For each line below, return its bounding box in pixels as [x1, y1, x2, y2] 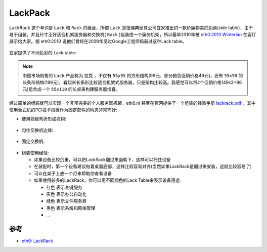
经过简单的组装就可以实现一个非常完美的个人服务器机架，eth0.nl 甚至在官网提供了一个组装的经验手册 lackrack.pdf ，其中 [9, 100, 256, 106]
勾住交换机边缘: [21, 127, 54, 133]
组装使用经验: [21, 150, 49, 156]
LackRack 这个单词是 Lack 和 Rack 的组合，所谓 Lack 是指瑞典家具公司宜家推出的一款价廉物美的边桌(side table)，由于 [9, 25, 253, 31]
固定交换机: [21, 138, 45, 144]
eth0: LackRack [21, 238, 53, 244]
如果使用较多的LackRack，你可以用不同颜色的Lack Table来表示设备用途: [34, 177, 181, 183]
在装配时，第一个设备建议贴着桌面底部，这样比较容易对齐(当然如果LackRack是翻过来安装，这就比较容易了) [34, 164, 252, 169]
